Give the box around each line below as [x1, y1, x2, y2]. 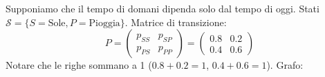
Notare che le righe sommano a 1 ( [6, 58, 152, 72]
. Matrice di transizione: [124, 14, 227, 29]
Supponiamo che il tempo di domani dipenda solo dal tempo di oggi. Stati [6, 1, 319, 15]
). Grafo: [266, 58, 304, 72]
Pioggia [89, 18, 120, 28]
